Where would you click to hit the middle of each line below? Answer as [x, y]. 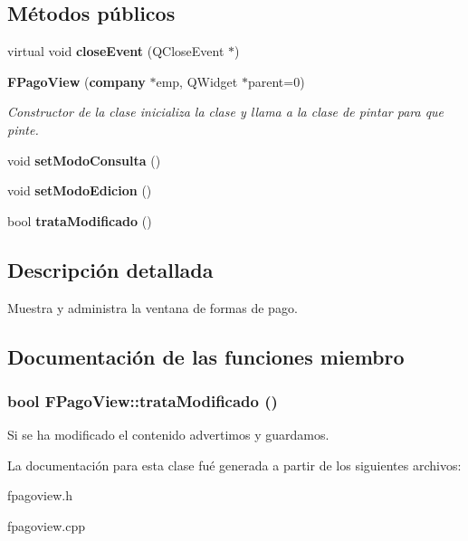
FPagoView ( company [76, 81]
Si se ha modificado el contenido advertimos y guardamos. [168, 435]
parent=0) [276, 81]
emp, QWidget [197, 81]
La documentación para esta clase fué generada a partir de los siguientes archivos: [234, 465]
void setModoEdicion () [80, 190]
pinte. [23, 129]
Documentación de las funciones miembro [206, 356]
